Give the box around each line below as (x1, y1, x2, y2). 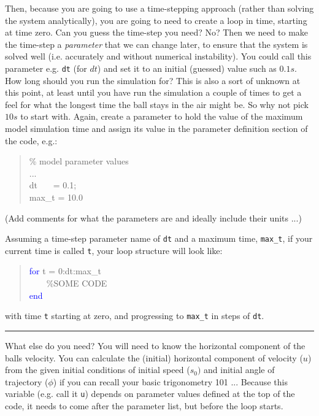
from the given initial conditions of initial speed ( (5, 363, 190, 376)
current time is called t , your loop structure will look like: (5, 244, 223, 256)
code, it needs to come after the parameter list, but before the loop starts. (5, 399, 283, 412)
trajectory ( (5, 375, 48, 388)
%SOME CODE (46, 277, 107, 290)
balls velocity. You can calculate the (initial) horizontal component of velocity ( (5, 351, 303, 364)
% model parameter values (29, 155, 129, 168)
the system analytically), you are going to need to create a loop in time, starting (5, 13, 307, 26)
